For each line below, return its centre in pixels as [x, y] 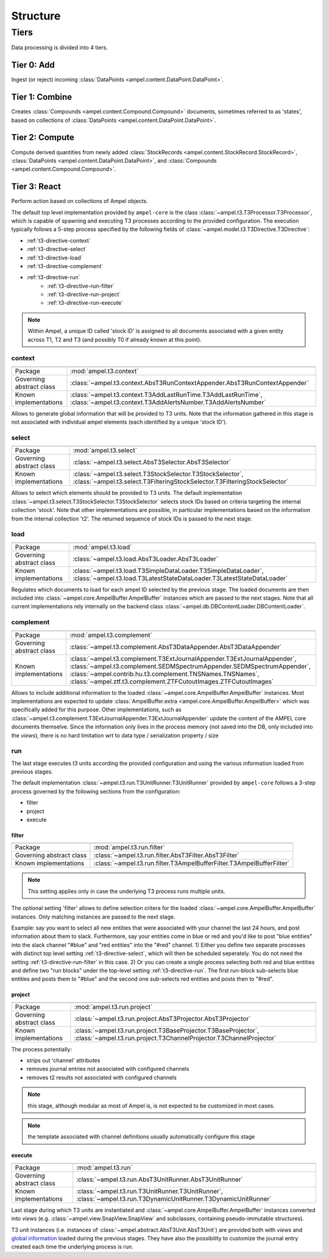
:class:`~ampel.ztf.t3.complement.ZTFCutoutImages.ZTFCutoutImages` [172, 681]
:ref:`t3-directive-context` [58, 240]
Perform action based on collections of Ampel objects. [80, 201]
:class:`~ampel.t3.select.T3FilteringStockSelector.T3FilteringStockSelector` [181, 482]
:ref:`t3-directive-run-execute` [85, 303]
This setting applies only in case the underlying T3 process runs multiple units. [126, 891]
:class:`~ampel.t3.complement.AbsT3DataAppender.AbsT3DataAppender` [175, 647]
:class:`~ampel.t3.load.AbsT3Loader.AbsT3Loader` [145, 559]
